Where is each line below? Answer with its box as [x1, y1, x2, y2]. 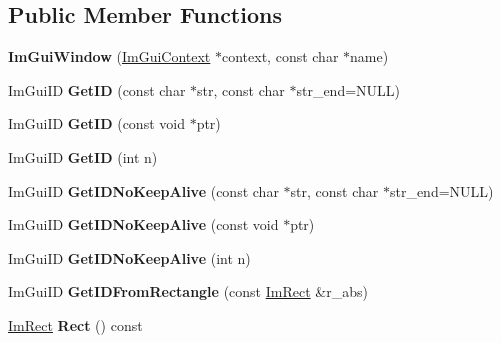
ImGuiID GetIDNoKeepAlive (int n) [8, 247, 251, 268]
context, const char [222, 46, 339, 67]
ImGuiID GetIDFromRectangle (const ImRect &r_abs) [8, 281, 368, 302]
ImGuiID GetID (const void [8, 113, 185, 134]
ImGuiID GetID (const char [8, 79, 186, 100]
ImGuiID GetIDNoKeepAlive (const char [8, 180, 279, 201]
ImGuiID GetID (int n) [8, 146, 158, 167]
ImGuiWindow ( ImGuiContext [8, 46, 211, 67]
